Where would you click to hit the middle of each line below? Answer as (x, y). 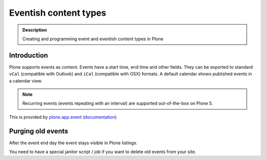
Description (35, 30)
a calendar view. (26, 80)
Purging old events (39, 131)
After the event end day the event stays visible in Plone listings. (73, 143)
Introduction (29, 55)
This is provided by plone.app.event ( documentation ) (63, 117)
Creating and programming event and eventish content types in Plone (93, 39)
